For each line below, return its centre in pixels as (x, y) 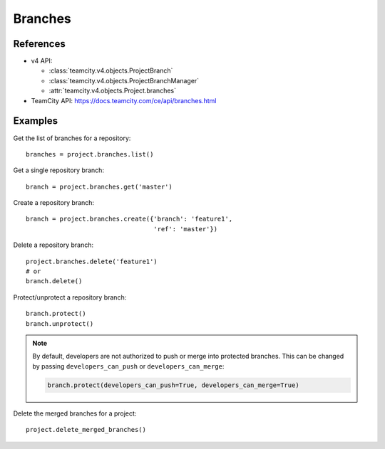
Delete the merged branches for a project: (75, 413)
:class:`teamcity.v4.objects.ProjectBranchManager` (124, 80)
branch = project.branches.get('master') (99, 186)
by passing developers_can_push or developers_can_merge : (128, 366)
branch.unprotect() (60, 323)
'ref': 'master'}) (185, 229)
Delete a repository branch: (53, 245)
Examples (36, 121)
